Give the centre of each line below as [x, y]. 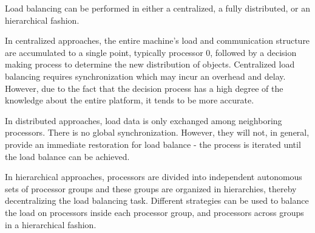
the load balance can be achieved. [67, 156]
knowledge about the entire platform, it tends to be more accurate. [130, 100]
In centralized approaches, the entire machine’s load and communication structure [157, 40]
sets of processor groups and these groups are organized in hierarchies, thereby [151, 188]
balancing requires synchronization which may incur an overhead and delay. [145, 76]
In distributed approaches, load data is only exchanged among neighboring [144, 120]
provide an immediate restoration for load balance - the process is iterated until [153, 144]
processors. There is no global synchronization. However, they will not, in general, [157, 132]
